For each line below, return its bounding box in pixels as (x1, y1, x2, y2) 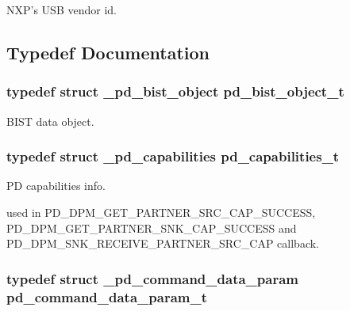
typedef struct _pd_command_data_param (6, 268, 298, 288)
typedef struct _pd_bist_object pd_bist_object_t (6, 82, 344, 101)
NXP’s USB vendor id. (6, 2, 117, 17)
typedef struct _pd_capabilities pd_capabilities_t (6, 146, 340, 166)
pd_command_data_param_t (6, 286, 207, 306)
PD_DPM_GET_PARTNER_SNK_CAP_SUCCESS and (6, 219, 297, 236)
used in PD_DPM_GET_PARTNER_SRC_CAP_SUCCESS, (6, 204, 316, 220)
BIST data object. (6, 112, 94, 129)
